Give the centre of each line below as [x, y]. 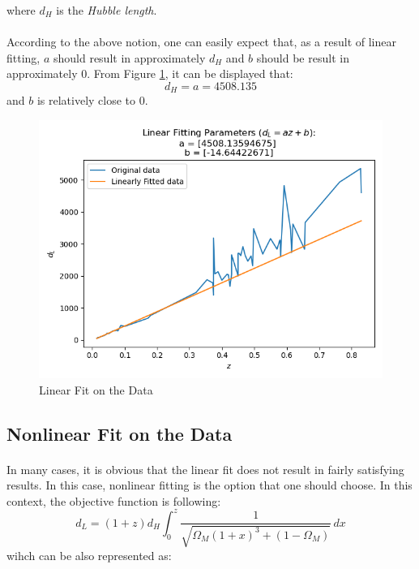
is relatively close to [86, 100]
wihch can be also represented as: [89, 555]
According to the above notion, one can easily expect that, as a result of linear [201, 42]
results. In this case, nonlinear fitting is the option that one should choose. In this [209, 485]
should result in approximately [129, 57]
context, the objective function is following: [114, 500]
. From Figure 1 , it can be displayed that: [190, 73]
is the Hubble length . [107, 10]
